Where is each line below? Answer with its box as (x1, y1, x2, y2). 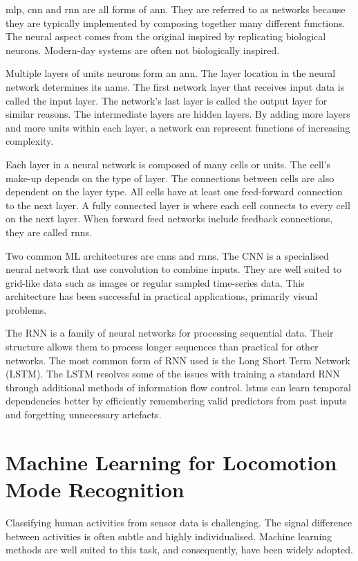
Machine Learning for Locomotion (6, 447, 337, 476)
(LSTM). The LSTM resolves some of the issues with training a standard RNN (6, 366, 340, 381)
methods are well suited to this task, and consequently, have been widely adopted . (6, 542, 353, 557)
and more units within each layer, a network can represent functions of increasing (6, 120, 350, 134)
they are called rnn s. (6, 224, 93, 239)
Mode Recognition (6, 475, 185, 503)
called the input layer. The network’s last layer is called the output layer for (6, 93, 328, 107)
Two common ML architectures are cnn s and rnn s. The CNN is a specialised (6, 248, 329, 262)
